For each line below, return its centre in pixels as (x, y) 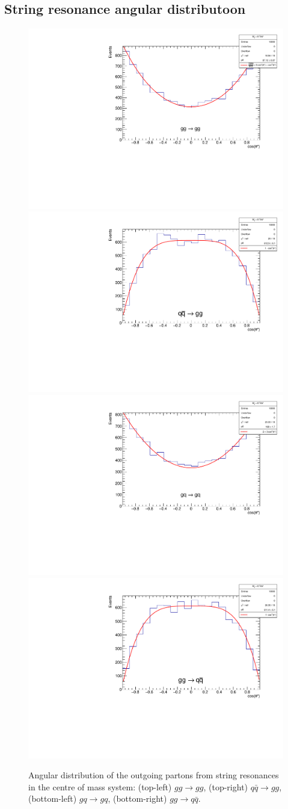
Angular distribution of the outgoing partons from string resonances (154, 775)
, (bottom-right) (137, 798)
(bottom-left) (53, 798)
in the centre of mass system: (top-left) (100, 786)
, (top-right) (226, 786)
